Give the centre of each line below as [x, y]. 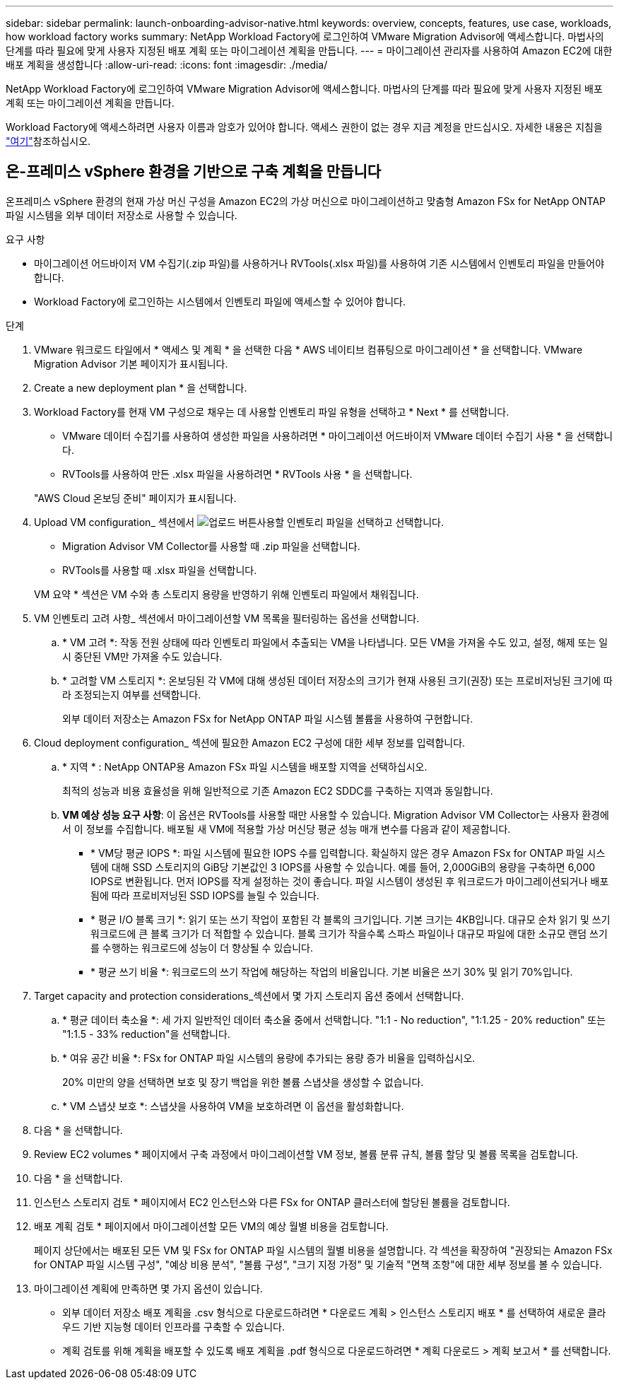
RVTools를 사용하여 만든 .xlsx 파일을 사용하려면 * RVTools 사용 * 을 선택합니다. [237, 474]
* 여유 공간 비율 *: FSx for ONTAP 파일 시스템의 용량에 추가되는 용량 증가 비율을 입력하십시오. [269, 1058]
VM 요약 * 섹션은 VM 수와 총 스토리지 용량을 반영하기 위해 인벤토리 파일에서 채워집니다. [226, 594]
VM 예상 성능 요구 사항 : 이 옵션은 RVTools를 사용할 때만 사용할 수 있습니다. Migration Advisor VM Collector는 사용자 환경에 [336, 814]
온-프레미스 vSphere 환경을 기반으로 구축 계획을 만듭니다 [194, 172]
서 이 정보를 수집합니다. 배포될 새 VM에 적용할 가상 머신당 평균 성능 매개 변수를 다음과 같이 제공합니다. [287, 829]
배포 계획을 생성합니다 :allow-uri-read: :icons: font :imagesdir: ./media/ [167, 65]
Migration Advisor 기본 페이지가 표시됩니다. [131, 363]
